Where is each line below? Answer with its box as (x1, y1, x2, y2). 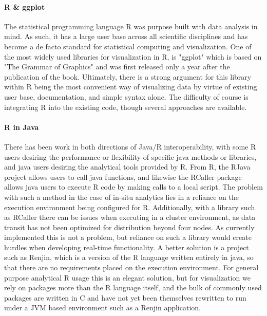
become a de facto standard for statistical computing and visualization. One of (4, 41, 252, 51)
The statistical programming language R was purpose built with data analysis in (4, 21, 258, 31)
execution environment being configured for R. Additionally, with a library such (4, 201, 255, 212)
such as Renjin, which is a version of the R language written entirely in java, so (4, 252, 254, 263)
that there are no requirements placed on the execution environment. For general (4, 262, 259, 273)
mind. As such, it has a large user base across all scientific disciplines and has (4, 31, 248, 42)
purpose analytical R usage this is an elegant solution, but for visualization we (4, 272, 251, 283)
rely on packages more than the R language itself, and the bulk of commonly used (4, 282, 262, 293)
